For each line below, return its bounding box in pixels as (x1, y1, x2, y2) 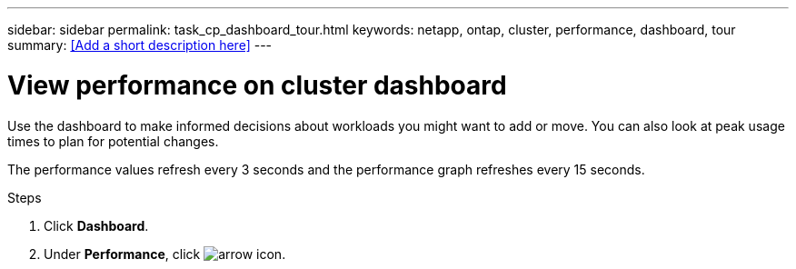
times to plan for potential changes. (7, 133, 219, 149)
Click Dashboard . (44, 217, 149, 234)
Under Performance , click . (44, 245, 286, 262)
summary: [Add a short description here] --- (7, 37, 273, 53)
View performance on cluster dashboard (7, 69, 507, 101)
